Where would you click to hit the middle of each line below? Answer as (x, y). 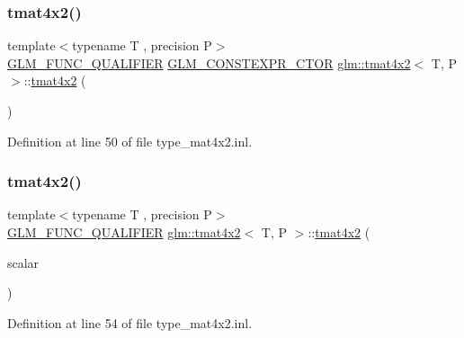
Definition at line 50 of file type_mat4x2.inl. (130, 141)
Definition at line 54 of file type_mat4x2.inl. (130, 322)
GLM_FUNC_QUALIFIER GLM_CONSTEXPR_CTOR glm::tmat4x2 (209, 62)
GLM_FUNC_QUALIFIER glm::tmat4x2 (124, 232)
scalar (23, 262)
